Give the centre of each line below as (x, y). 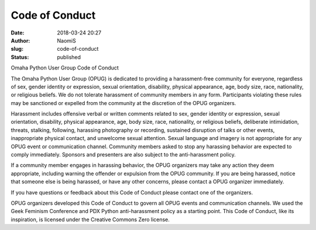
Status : (20, 57)
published (69, 57)
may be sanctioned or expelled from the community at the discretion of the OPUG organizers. (123, 103)
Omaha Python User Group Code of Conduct (65, 68)
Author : (20, 40)
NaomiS (66, 40)
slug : (17, 49)
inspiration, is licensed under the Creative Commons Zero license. (90, 219)
